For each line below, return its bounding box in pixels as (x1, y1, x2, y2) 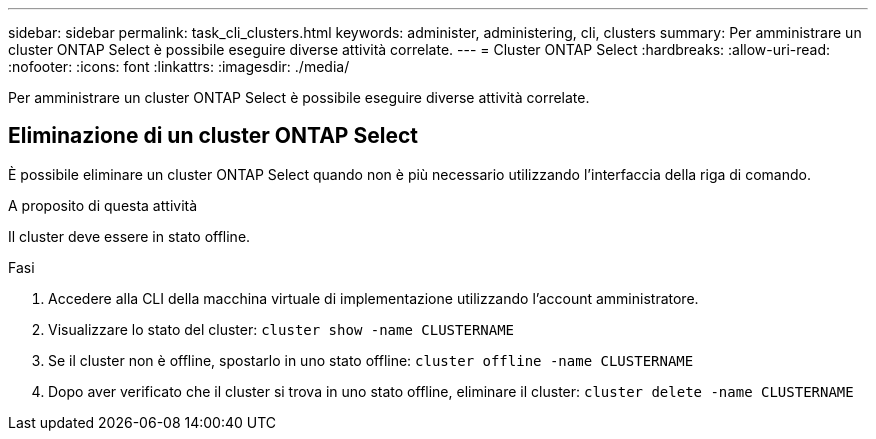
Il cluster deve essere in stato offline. (8, 227, 251, 245)
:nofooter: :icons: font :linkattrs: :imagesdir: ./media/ (8, 58, 350, 75)
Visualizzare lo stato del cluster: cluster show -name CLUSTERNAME (48, 320, 515, 338)
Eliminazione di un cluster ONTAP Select (8, 123, 418, 149)
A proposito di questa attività (8, 196, 198, 214)
